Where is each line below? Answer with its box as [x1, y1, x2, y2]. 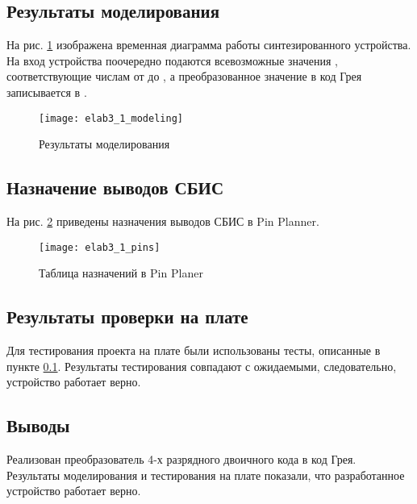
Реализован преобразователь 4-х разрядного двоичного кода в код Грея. [6, 451, 357, 468]
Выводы [6, 413, 70, 438]
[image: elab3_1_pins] [39, 241, 161, 253]
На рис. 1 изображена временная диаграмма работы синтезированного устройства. [6, 36, 411, 53]
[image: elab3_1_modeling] [39, 112, 183, 124]
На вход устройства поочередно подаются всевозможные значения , [6, 52, 338, 69]
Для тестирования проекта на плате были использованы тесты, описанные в [6, 342, 381, 359]
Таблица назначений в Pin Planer [39, 264, 203, 281]
